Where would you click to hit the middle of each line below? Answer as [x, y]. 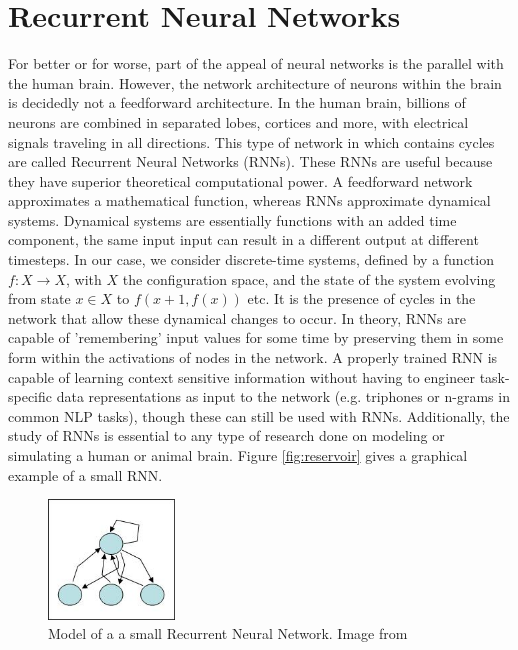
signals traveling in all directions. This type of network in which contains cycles [251, 141]
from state [39, 298]
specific [30, 396]
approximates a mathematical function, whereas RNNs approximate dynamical [249, 200]
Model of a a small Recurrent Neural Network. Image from [228, 633]
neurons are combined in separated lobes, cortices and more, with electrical [238, 121]
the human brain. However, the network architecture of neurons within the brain [255, 82]
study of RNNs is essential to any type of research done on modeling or [226, 435]
